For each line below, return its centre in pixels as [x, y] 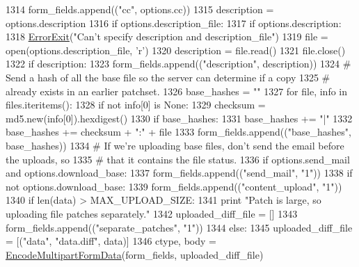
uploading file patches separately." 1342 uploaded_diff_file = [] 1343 [152, 213]
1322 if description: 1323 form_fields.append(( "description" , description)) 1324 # [178, 64]
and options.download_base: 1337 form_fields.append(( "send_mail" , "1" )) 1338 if [179, 173]
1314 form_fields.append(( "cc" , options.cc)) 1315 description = [140, 9]
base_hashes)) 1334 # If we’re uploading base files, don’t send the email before [175, 145]
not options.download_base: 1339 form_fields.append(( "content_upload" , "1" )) [174, 186]
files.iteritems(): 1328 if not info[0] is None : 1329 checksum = [136, 105]
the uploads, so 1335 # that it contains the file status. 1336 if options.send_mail [178, 159]
